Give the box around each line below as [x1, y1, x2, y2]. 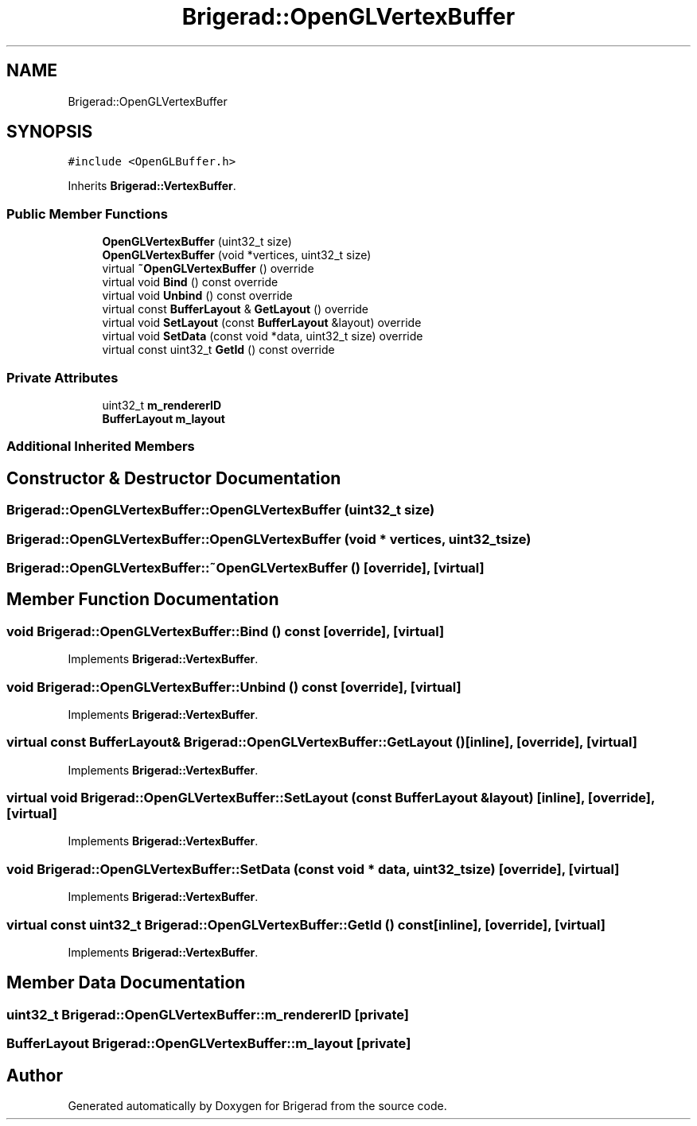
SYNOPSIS [6, 122, 93, 142]
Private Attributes [6, 369, 119, 386]
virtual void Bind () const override [102, 275, 278, 289]
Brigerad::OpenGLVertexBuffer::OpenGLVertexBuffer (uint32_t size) [6, 502, 435, 518]
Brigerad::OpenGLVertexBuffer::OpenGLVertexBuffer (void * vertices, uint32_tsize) [6, 530, 532, 547]
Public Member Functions [6, 205, 168, 222]
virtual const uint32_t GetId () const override [102, 343, 335, 357]
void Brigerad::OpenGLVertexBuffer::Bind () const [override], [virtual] [6, 623, 445, 639]
